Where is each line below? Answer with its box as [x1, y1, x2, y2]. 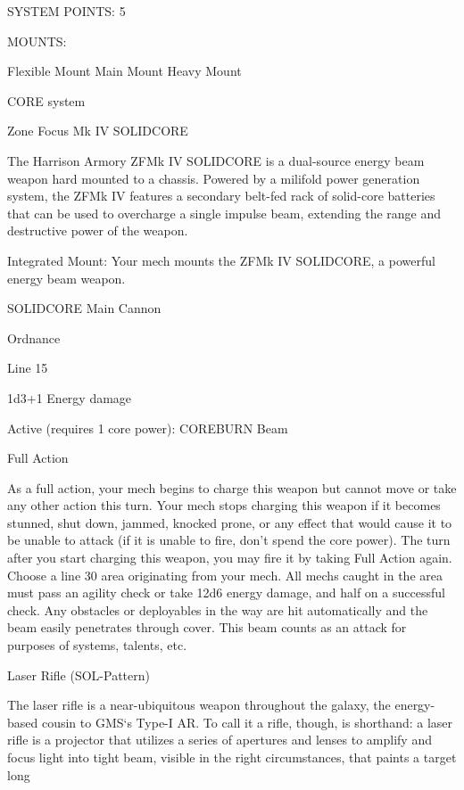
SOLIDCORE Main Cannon [7, 299, 162, 317]
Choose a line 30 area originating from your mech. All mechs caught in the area [7, 565, 443, 584]
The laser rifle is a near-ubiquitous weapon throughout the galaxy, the [7, 695, 391, 714]
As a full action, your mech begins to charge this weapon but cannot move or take [7, 478, 457, 497]
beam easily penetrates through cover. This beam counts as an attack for [7, 618, 407, 637]
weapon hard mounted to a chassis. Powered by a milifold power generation [7, 169, 420, 187]
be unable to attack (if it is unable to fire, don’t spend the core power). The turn [7, 531, 451, 549]
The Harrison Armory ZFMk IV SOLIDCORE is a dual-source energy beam [7, 151, 425, 169]
